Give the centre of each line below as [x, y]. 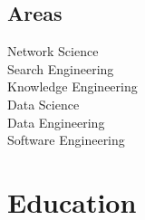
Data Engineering [56, 122]
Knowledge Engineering [72, 86]
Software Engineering [66, 140]
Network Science [53, 51]
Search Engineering [61, 68]
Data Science [43, 104]
